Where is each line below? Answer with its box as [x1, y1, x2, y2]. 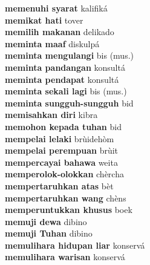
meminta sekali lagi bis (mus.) [5, 85, 127, 97]
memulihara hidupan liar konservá [5, 238, 145, 251]
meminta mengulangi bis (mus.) [5, 49, 134, 62]
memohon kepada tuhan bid [5, 120, 122, 132]
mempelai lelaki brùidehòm [5, 132, 114, 145]
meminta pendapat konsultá [5, 73, 119, 85]
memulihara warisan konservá [5, 250, 125, 263]
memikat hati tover [5, 13, 83, 26]
